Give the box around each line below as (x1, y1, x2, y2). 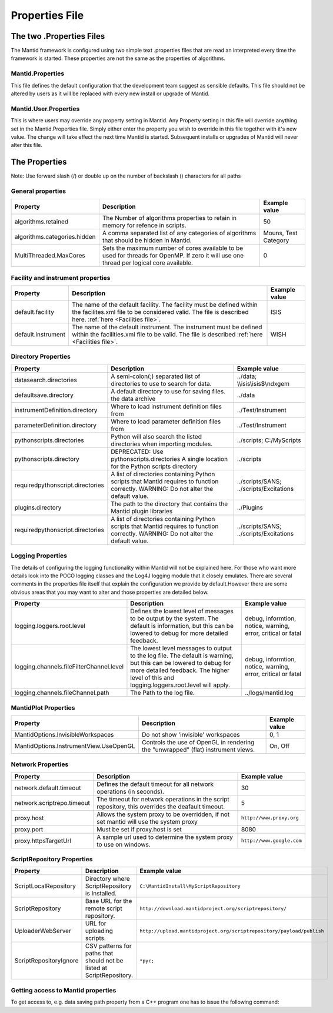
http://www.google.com (241, 838, 302, 844)
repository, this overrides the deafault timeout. (96, 803, 225, 811)
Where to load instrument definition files (111, 402, 222, 410)
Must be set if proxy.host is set (96, 825, 182, 833)
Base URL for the (85, 897, 132, 905)
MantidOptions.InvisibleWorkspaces (14, 730, 114, 738)
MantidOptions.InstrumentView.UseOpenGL (14, 741, 135, 750)
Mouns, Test (263, 229, 298, 238)
